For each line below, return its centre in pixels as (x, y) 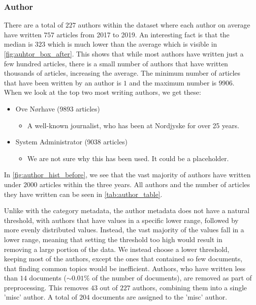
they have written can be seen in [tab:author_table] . (83, 194)
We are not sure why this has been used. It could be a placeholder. (128, 158)
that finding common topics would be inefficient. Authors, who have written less (125, 268)
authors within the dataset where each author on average (164, 25)
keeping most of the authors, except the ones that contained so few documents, (123, 259)
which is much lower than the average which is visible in (132, 44)
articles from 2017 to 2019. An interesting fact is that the (143, 34)
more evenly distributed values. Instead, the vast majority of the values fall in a (124, 230)
